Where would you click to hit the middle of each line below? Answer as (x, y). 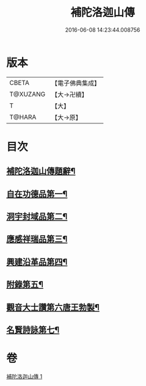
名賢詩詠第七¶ (33, 330)
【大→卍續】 (69, 94)
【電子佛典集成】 (76, 83)
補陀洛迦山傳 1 (24, 376)
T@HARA (23, 117)
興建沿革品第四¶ (37, 262)
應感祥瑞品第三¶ (37, 239)
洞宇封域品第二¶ (37, 217)
